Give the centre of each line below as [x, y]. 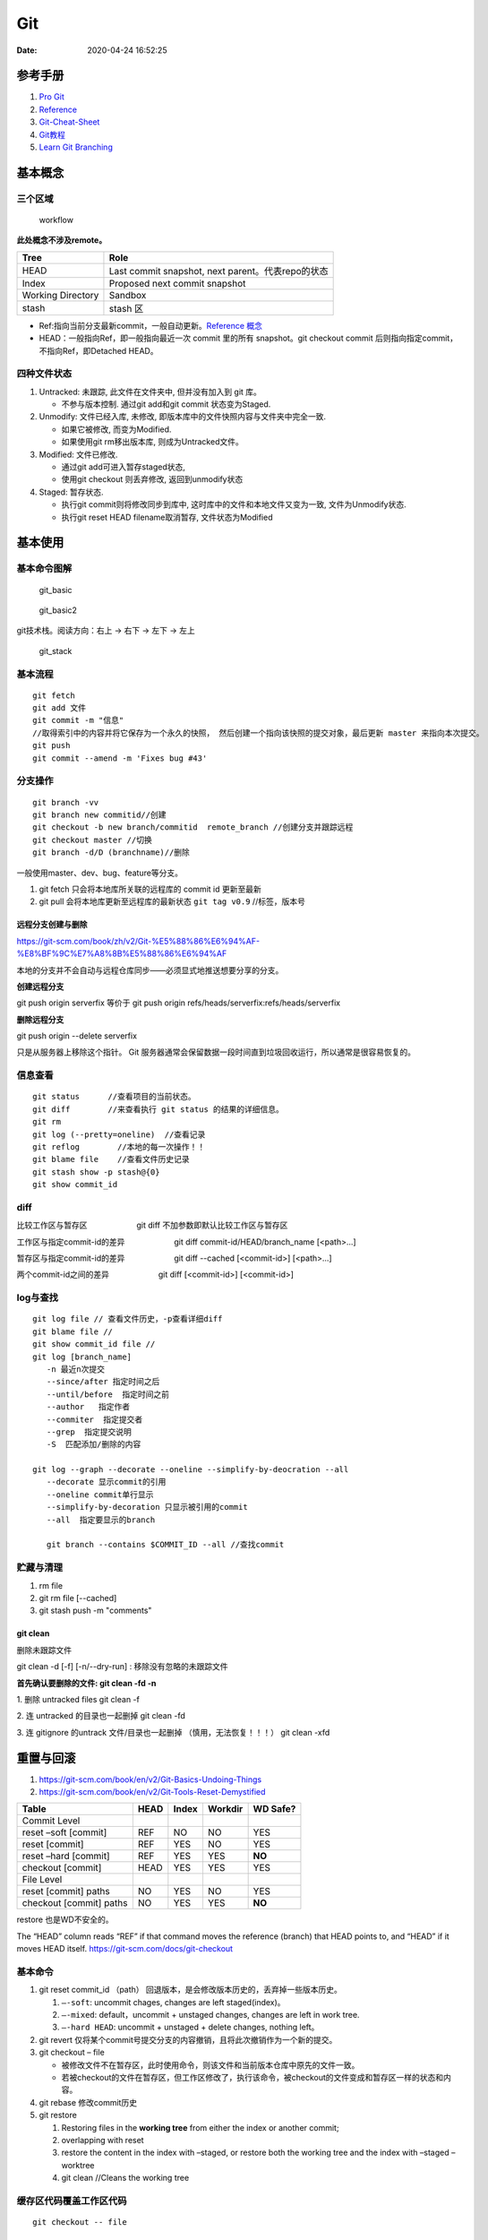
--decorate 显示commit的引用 [106, 1482]
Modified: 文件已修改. [78, 454]
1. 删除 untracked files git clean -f [78, 1699]
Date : [27, 50]
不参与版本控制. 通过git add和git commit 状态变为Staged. [166, 404]
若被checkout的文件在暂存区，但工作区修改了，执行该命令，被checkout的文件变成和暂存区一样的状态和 [253, 2078]
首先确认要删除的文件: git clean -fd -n [86, 1683]
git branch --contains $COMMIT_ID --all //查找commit [165, 1545]
